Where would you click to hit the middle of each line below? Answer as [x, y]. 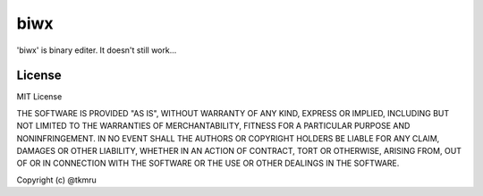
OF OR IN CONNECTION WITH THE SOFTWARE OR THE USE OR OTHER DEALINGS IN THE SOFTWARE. [208, 163]
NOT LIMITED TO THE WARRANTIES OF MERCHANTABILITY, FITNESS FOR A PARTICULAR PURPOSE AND [213, 126]
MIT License [39, 97]
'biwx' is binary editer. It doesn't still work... [97, 50]
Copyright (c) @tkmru [57, 180]
